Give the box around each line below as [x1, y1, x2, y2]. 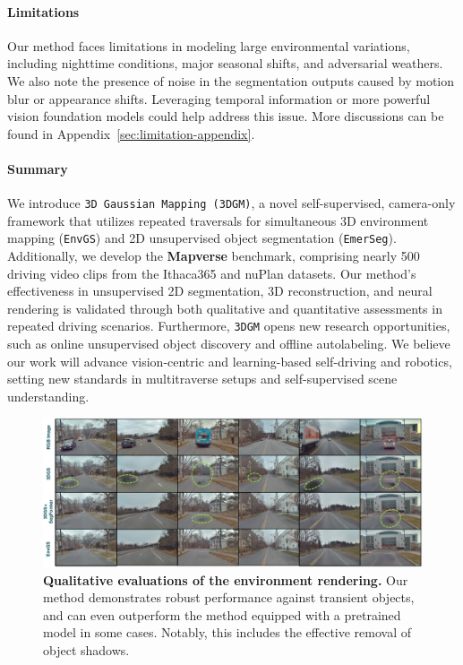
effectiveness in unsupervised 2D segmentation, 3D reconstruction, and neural [7, 281, 433, 300]
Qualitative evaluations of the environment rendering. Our [43, 570, 408, 589]
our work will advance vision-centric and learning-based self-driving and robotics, [7, 351, 452, 370]
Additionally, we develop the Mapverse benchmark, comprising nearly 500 [7, 246, 420, 265]
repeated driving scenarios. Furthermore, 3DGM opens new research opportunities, [7, 316, 450, 335]
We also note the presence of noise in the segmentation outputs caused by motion [7, 71, 455, 90]
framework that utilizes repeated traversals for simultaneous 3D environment [7, 211, 429, 229]
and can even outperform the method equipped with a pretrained [43, 605, 401, 624]
